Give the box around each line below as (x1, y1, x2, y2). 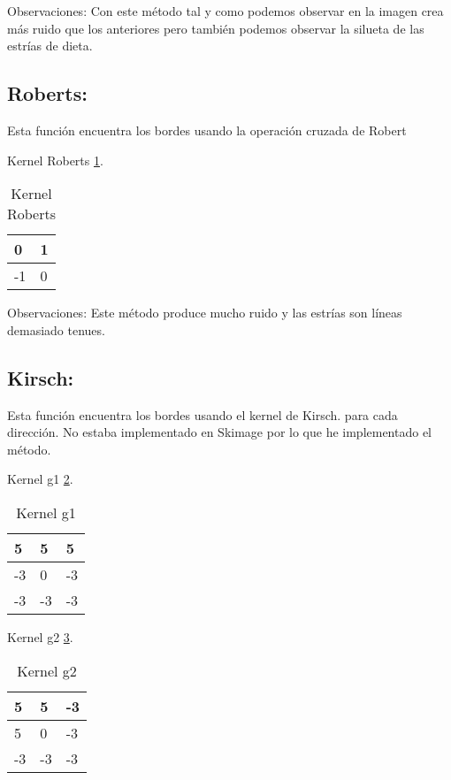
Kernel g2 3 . (7, 627, 73, 646)
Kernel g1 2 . (7, 470, 73, 488)
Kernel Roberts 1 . (7, 150, 103, 169)
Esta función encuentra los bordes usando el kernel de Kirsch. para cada (7, 405, 398, 424)
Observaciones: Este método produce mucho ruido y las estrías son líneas (7, 303, 402, 322)
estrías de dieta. (7, 36, 93, 55)
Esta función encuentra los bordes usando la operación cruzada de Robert (7, 120, 407, 139)
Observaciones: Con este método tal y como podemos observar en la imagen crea (7, 2, 444, 19)
